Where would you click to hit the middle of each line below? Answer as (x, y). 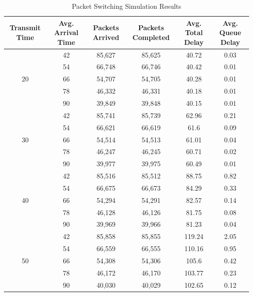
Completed (151, 37)
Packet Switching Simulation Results (126, 6)
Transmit (25, 28)
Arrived (106, 37)
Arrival (66, 32)
